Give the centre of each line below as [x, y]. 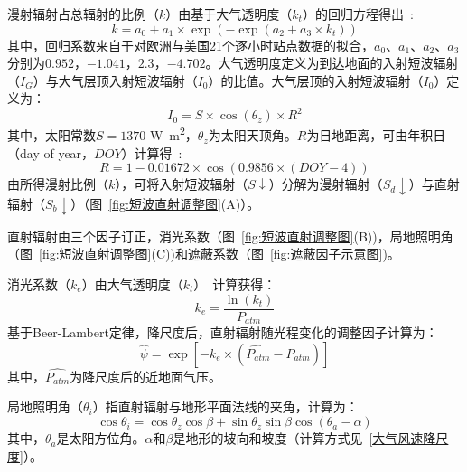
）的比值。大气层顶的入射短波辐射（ [316, 80]
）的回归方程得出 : [358, 14]
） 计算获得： [235, 283]
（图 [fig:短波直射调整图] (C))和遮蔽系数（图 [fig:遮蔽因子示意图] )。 [204, 254]
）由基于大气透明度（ [229, 14]
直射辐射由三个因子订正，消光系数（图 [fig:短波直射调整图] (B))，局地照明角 [230, 236]
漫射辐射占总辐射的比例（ [83, 14]
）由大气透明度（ [132, 283]
